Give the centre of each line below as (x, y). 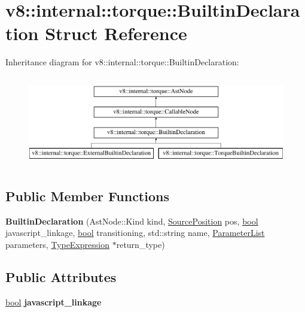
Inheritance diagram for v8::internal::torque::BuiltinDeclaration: (122, 62)
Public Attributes (61, 277)
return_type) (141, 245)
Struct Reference (116, 33)
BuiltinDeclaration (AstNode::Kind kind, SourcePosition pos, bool (132, 221)
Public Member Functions (87, 196)
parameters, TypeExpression (57, 245)
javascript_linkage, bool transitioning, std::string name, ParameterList (135, 233)
